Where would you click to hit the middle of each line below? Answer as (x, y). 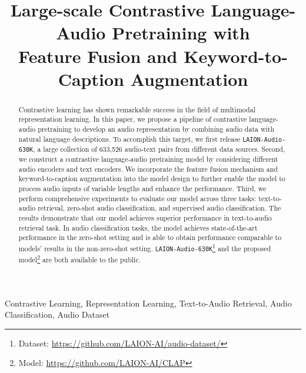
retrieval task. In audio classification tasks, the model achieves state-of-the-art (138, 227)
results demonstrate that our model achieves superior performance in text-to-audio (145, 217)
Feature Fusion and (98, 56)
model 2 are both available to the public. (79, 259)
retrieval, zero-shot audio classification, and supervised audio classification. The (159, 208)
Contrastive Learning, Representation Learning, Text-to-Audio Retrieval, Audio (148, 303)
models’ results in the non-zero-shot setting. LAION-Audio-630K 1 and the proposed (145, 247)
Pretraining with (181, 33)
